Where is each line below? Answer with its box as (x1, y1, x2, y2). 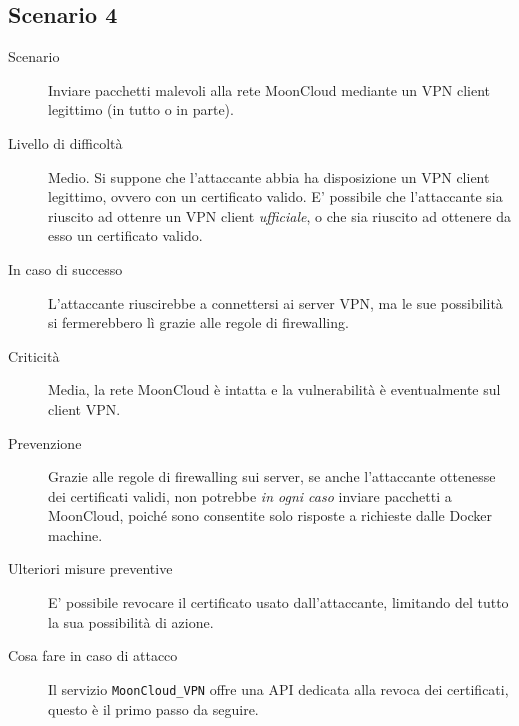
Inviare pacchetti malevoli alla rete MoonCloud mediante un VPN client (48, 79, 491, 100)
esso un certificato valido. (48, 225, 203, 246)
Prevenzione (8, 432, 82, 453)
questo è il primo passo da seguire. (48, 698, 259, 719)
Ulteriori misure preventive (8, 558, 173, 579)
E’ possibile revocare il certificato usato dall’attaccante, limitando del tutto (48, 592, 509, 613)
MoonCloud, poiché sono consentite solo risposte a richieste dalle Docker (48, 505, 493, 526)
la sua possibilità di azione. (48, 611, 214, 632)
